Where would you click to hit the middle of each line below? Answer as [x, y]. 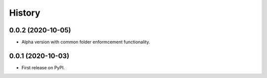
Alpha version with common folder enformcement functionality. [86, 42]
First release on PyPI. [43, 67]
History [25, 13]
